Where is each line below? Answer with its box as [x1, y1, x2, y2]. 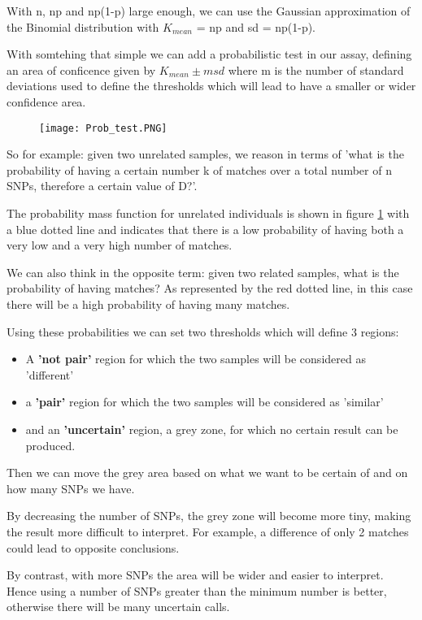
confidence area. [7, 93, 86, 110]
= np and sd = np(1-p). [196, 18, 316, 35]
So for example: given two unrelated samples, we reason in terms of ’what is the [7, 145, 404, 163]
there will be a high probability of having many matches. [7, 295, 290, 312]
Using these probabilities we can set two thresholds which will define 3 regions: [7, 323, 399, 340]
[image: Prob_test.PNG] [39, 122, 167, 134]
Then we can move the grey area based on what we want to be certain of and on [7, 464, 408, 481]
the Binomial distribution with [7, 18, 159, 35]
